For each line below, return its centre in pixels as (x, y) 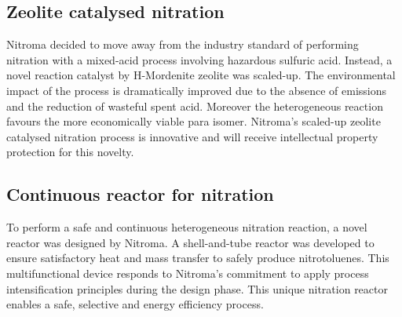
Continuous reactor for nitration (140, 194)
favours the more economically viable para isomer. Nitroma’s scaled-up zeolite (194, 121)
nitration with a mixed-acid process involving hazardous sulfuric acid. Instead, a (199, 59)
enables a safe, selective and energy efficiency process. (135, 304)
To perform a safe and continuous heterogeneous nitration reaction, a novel (187, 227)
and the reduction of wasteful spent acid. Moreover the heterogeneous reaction (195, 106)
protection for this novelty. (70, 152)
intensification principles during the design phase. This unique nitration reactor (197, 288)
